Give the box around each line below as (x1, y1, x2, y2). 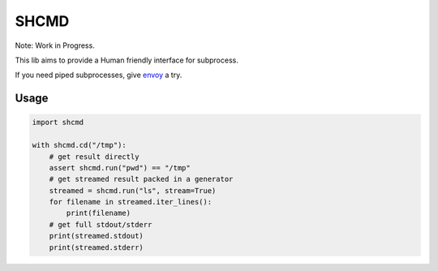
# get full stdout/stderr (49, 220, 152, 229)
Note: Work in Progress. (15, 41, 95, 50)
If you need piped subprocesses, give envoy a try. (15, 70, 182, 80)
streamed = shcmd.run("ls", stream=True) (49, 186, 217, 195)
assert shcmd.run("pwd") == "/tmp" (49, 163, 191, 172)
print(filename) (66, 209, 131, 218)
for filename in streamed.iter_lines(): (49, 197, 213, 207)
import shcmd (32, 118, 84, 127)
